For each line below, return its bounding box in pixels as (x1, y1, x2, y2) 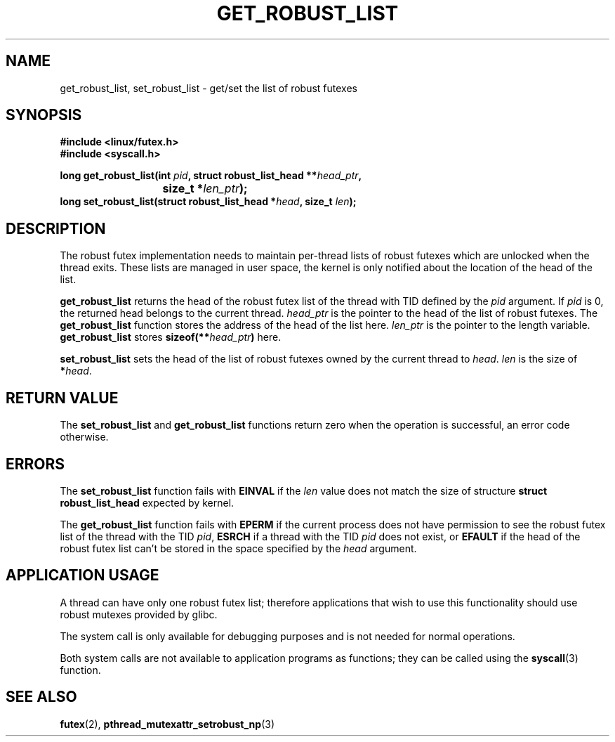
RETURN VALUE (6, 389, 119, 407)
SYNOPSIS (6, 106, 82, 124)
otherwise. (60, 431, 109, 443)
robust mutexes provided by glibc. (60, 608, 218, 620)
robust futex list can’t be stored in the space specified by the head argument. (60, 542, 417, 554)
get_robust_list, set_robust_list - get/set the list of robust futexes (60, 82, 357, 94)
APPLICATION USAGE (6, 566, 159, 585)
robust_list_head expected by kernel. (60, 496, 234, 509)
